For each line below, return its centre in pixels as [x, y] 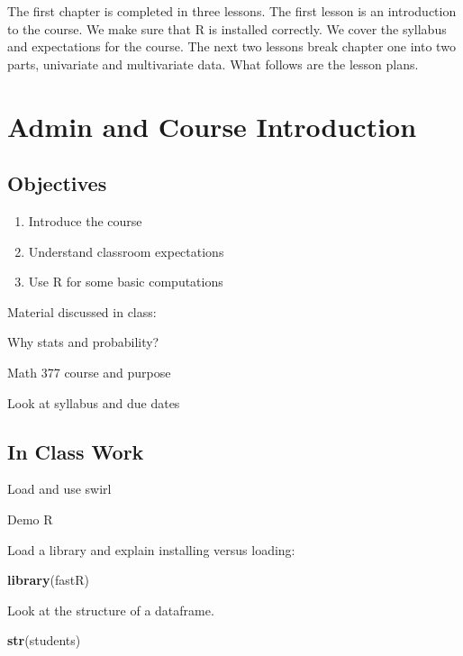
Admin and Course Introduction [212, 126]
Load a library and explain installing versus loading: [151, 549]
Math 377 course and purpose [89, 372]
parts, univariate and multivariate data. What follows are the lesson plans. [213, 64]
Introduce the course [85, 220]
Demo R [30, 519]
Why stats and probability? [83, 342]
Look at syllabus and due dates [94, 402]
